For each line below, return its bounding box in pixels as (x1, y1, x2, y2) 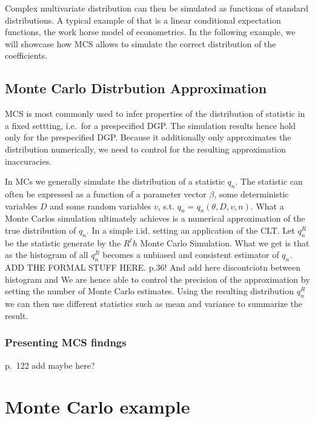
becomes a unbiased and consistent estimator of (102, 248, 279, 261)
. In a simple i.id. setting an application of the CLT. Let (86, 223, 295, 236)
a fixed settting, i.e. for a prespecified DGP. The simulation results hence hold (5, 119, 296, 131)
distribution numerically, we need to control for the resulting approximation (5, 142, 287, 155)
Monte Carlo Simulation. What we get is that (140, 236, 310, 249)
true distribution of (5, 223, 76, 236)
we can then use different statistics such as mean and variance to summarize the (5, 297, 302, 310)
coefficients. (5, 49, 48, 62)
